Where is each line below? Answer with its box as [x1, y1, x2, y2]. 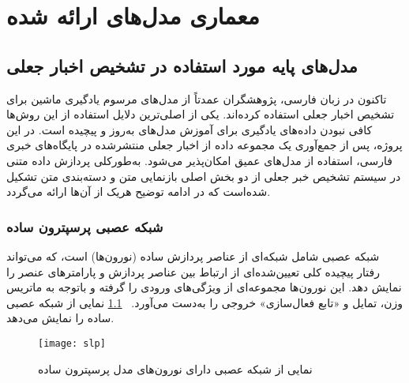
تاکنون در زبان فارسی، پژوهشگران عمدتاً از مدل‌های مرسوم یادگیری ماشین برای [6, 90, 387, 107]
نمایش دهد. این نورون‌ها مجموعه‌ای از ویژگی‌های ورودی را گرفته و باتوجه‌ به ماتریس [6, 279, 402, 295]
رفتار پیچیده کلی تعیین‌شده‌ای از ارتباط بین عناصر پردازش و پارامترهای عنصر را [6, 263, 380, 280]
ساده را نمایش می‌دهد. [6, 310, 114, 326]
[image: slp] [38, 337, 106, 349]
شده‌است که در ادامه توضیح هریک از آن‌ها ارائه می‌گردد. [6, 183, 271, 200]
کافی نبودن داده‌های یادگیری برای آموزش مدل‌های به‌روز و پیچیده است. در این [6, 121, 373, 137]
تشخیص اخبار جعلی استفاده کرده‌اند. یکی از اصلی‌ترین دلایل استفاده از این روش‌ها [6, 106, 395, 122]
